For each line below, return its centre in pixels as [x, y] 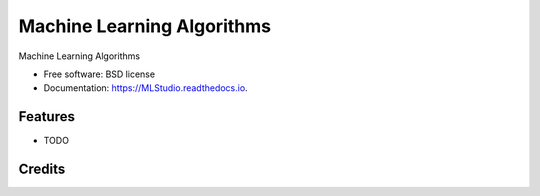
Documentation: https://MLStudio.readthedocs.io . [146, 88]
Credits [42, 169]
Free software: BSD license [99, 74]
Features [46, 116]
